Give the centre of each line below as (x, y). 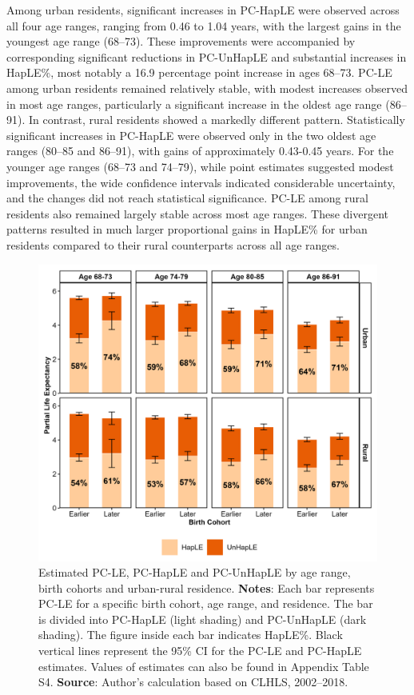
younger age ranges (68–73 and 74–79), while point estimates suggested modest (200, 166)
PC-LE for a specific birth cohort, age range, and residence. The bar (206, 603)
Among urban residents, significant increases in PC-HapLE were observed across (203, 10)
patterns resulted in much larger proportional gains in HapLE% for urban (187, 229)
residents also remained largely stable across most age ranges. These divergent (198, 213)
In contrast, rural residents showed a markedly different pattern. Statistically (217, 120)
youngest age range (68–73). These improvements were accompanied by (181, 41)
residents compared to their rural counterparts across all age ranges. (173, 244)
